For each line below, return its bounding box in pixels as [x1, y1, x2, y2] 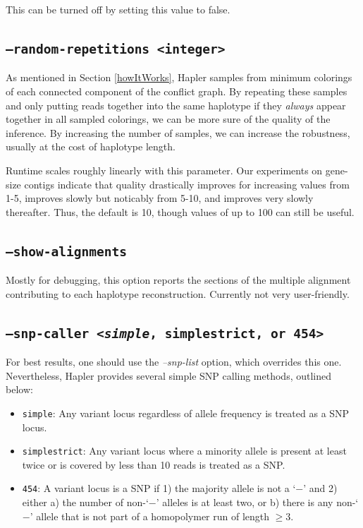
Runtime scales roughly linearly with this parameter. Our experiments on [6, 162, 323, 177]
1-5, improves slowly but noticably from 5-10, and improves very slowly [6, 191, 314, 205]
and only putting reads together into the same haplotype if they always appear [6, 97, 346, 112]
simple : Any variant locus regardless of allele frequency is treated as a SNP [22, 405, 350, 420]
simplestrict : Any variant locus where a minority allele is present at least [22, 443, 347, 458]
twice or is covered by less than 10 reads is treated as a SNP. [22, 457, 285, 472]
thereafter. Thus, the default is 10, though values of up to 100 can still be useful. [6, 204, 355, 219]
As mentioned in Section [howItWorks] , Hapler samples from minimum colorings [6, 70, 352, 85]
